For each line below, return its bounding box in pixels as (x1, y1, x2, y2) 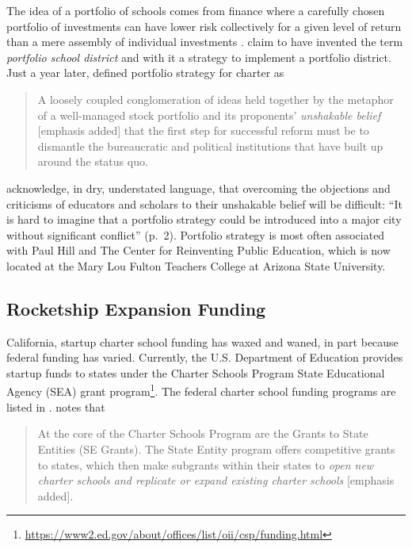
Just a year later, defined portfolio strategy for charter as (6, 64, 284, 81)
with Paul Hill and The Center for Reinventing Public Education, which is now (6, 242, 391, 259)
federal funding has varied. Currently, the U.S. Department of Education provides (6, 349, 403, 366)
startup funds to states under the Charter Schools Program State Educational (6, 364, 385, 381)
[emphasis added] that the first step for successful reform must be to (37, 122, 369, 139)
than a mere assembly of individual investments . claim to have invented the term (6, 33, 403, 50)
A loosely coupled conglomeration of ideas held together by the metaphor (37, 90, 394, 107)
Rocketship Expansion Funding (6, 296, 266, 320)
